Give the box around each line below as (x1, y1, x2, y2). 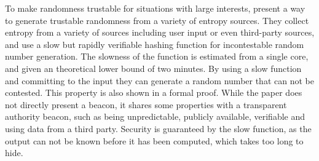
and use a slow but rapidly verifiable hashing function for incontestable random (5, 37, 304, 50)
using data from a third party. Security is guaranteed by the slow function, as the (5, 122, 312, 135)
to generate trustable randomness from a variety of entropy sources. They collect (5, 14, 309, 26)
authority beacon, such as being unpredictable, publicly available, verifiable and (5, 110, 305, 123)
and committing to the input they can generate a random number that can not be (5, 74, 314, 87)
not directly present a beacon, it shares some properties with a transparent (5, 98, 287, 111)
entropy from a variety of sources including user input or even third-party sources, (5, 26, 315, 39)
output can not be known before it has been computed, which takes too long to (5, 134, 304, 147)
